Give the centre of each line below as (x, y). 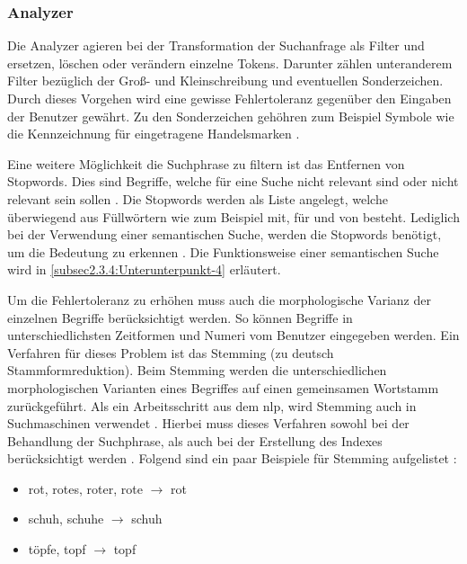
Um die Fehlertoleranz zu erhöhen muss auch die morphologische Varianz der (219, 299)
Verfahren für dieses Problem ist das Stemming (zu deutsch (171, 352)
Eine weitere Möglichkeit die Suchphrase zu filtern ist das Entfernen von (206, 163)
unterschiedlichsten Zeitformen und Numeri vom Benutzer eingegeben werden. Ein (233, 335)
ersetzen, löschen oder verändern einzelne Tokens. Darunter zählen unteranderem (230, 63)
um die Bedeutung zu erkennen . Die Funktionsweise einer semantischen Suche (223, 251)
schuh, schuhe (66, 519)
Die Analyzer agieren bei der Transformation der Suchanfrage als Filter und (216, 45)
